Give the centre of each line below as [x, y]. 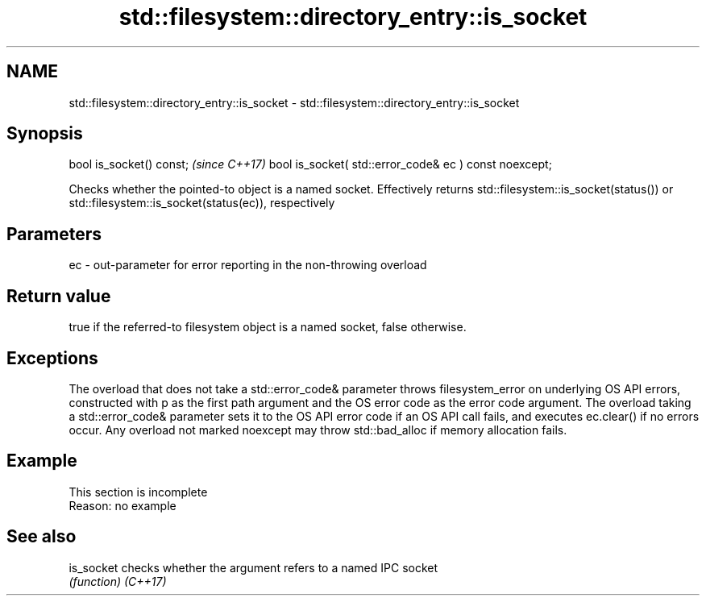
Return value [59, 296]
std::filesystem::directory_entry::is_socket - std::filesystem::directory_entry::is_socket [294, 102]
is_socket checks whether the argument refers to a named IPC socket [253, 567]
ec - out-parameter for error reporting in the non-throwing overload [248, 265]
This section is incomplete [138, 492]
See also [42, 537]
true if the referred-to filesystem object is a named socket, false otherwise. [268, 327]
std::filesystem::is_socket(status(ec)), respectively [202, 203]
